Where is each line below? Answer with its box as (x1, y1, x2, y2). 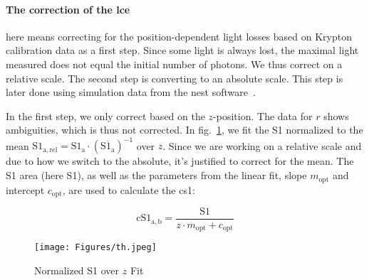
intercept (6, 182, 45, 197)
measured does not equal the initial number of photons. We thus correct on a (6, 56, 343, 71)
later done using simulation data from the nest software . (6, 85, 256, 99)
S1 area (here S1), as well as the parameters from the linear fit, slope (6, 168, 307, 183)
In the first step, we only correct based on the (6, 108, 205, 123)
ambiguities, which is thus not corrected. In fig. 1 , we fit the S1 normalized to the (6, 122, 363, 137)
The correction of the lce (6, 1, 130, 16)
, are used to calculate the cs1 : (62, 182, 195, 197)
